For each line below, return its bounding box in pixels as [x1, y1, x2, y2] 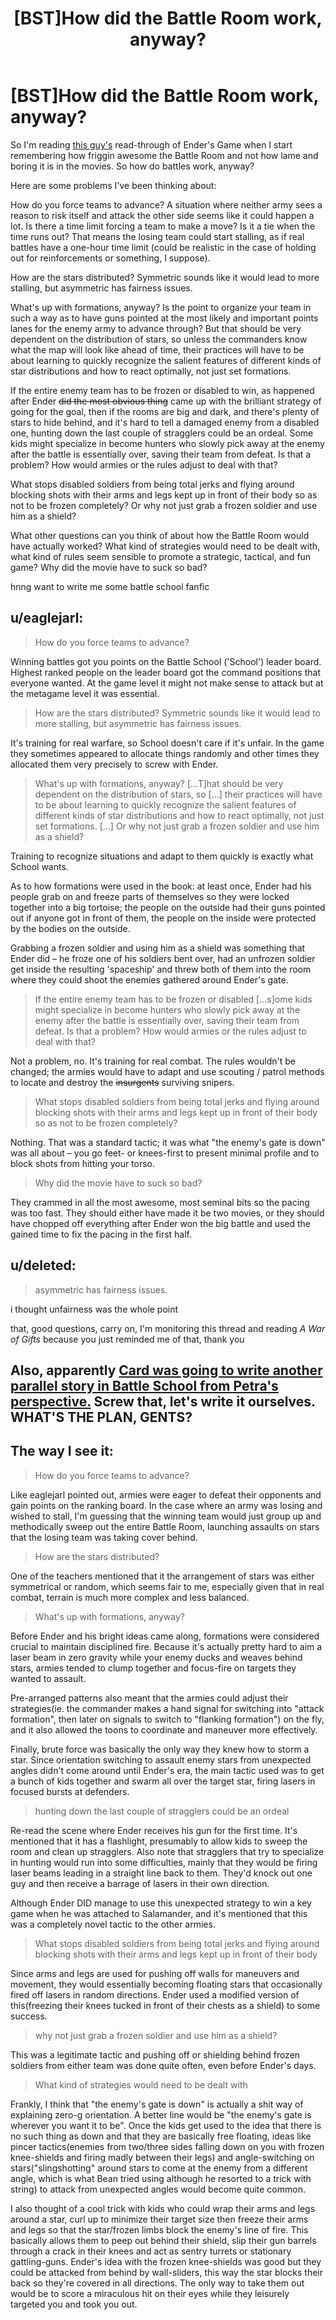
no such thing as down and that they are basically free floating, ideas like [10, 2130, 312, 2142]
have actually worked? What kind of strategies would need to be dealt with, [10, 540, 321, 552]
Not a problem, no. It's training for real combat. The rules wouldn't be [10, 1055, 296, 1067]
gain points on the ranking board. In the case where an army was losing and [10, 1499, 323, 1511]
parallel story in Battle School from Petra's [10, 1377, 279, 1394]
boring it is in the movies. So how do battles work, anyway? [10, 160, 255, 172]
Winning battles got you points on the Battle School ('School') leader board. [10, 655, 322, 667]
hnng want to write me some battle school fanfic [10, 580, 210, 592]
